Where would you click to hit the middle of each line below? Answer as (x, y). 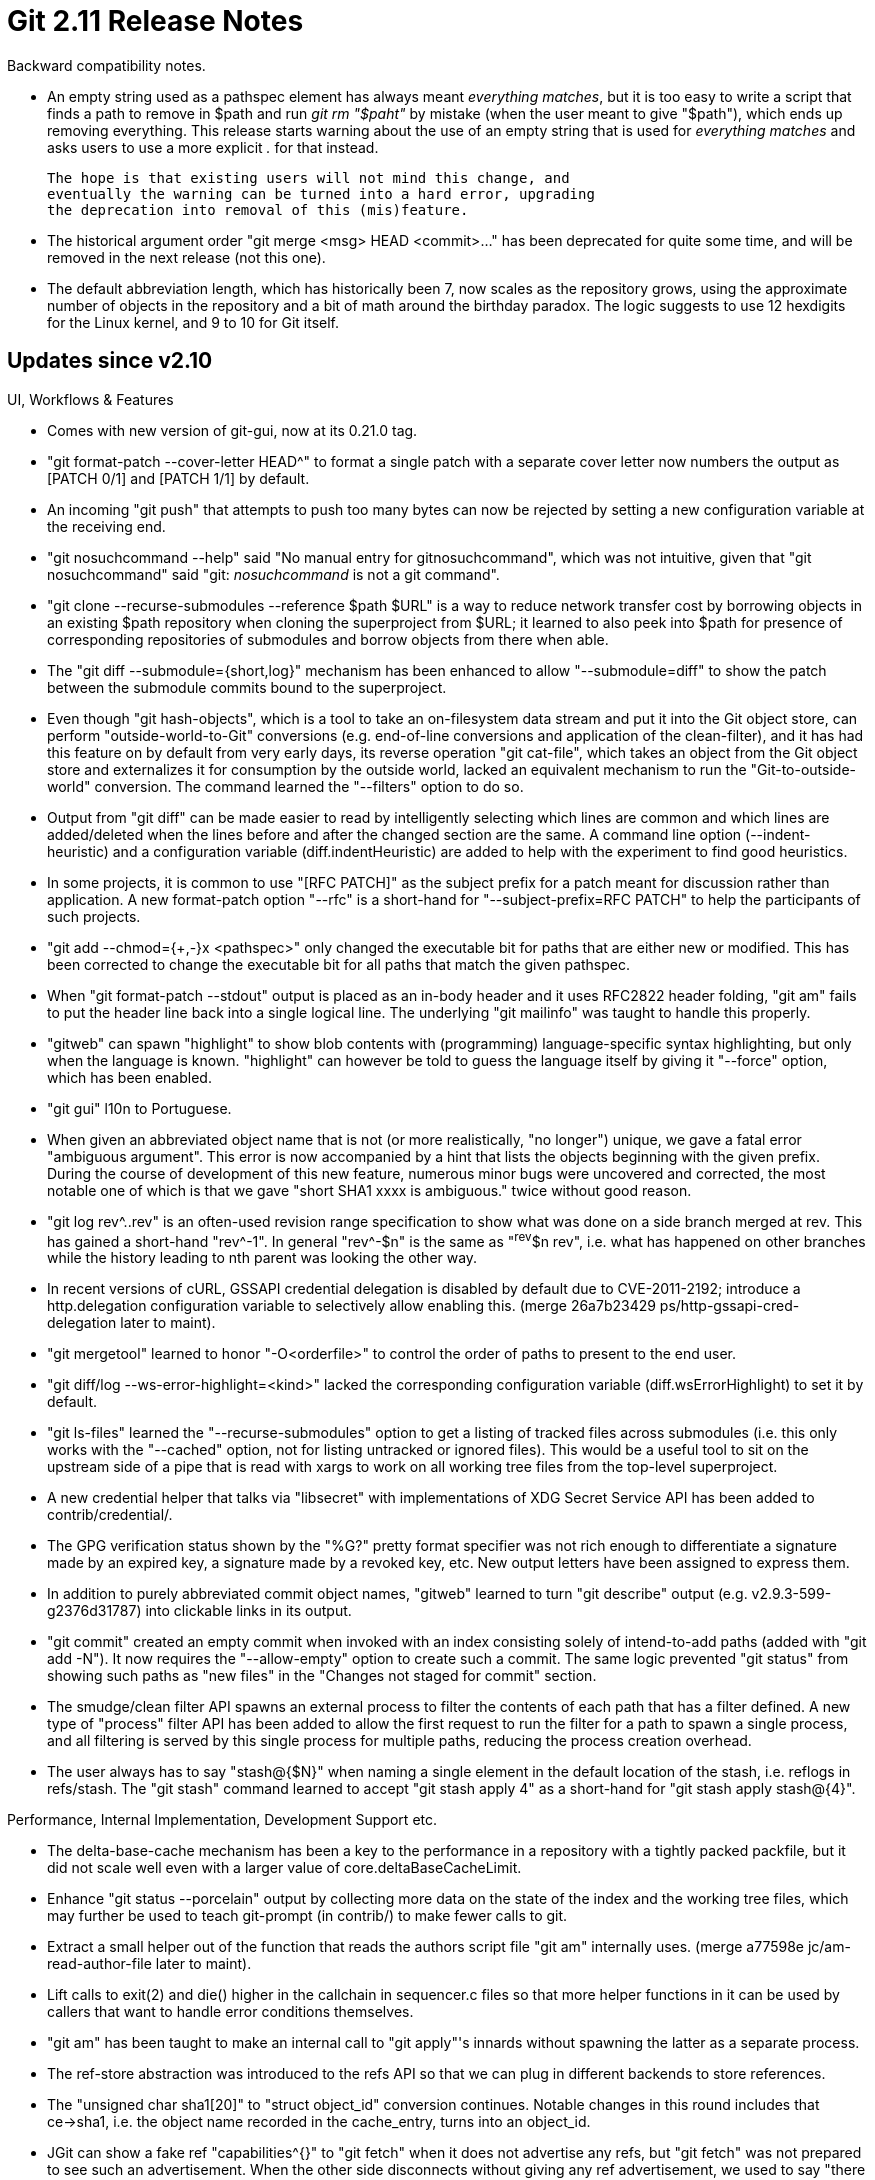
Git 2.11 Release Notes (155, 21)
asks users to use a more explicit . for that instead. (213, 147)
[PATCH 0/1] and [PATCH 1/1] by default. (178, 478)
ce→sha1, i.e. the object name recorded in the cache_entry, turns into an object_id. (319, 2122)
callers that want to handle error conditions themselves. (230, 2012)
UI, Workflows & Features (90, 399)
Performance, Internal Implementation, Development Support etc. (222, 1820)
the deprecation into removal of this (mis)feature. (258, 209)
